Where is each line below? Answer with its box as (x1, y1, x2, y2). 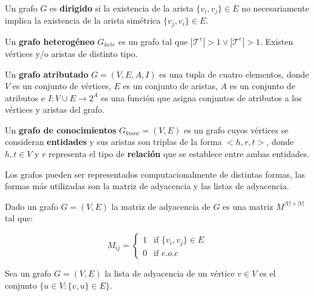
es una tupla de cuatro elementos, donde (159, 67, 309, 80)
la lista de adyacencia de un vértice (104, 267, 235, 280)
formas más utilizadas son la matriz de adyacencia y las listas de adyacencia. (5, 180, 289, 192)
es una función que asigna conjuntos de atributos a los (100, 91, 302, 104)
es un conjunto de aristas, (123, 79, 218, 92)
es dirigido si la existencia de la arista (50, 2, 194, 14)
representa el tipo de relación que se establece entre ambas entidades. (48, 147, 310, 160)
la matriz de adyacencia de (111, 200, 211, 212)
